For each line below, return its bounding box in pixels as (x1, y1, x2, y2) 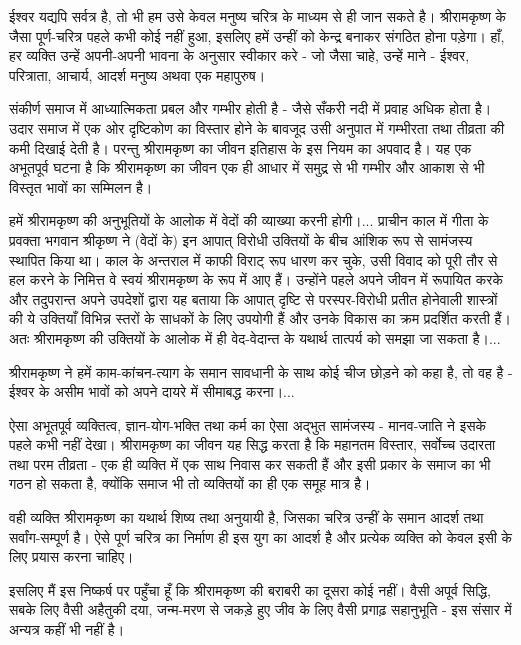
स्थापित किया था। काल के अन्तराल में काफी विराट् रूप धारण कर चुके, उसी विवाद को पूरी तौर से (9, 249, 498, 270)
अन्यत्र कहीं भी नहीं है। (9, 619, 125, 640)
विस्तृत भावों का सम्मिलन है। (9, 176, 153, 197)
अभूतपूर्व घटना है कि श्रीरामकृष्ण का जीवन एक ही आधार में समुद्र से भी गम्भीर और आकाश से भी (9, 157, 485, 178)
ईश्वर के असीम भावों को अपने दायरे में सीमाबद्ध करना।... (9, 381, 295, 402)
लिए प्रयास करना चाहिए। (9, 546, 134, 567)
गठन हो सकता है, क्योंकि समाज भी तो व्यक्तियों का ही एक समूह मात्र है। (9, 473, 371, 494)
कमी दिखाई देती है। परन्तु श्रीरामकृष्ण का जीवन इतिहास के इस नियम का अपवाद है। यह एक (9, 137, 472, 158)
